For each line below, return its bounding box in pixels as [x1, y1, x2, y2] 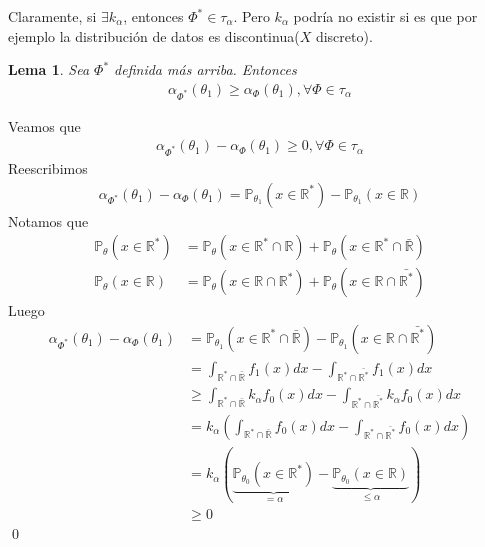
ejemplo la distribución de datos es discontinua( [8, 25, 300, 46]
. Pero [233, 6, 270, 26]
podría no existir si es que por [293, 6, 478, 26]
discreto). [315, 25, 373, 46]
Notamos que [8, 210, 89, 231]
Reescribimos [8, 157, 88, 178]
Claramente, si [8, 6, 97, 26]
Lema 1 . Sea [8, 59, 90, 80]
